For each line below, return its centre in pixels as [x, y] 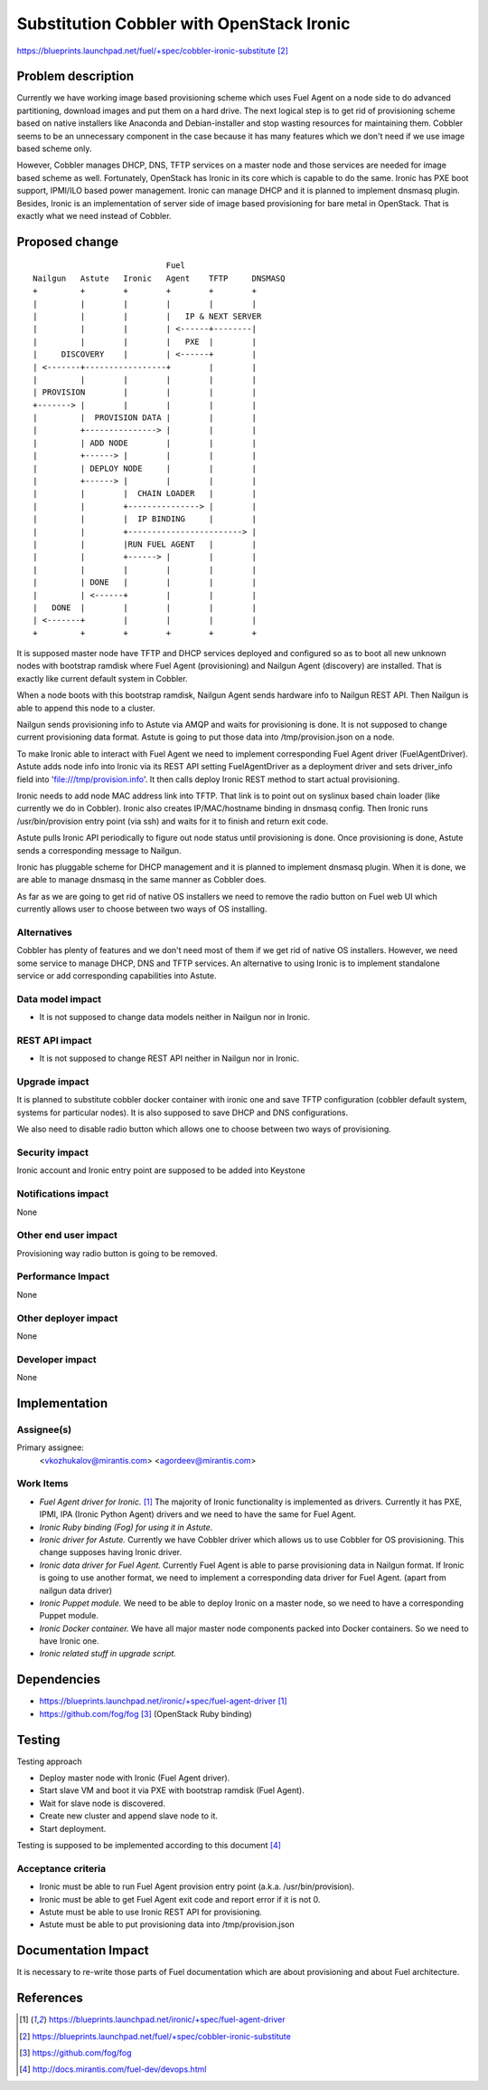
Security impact [53, 1152]
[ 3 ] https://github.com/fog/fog [75, 2052]
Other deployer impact [67, 1318]
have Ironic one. [69, 1641]
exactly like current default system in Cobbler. [102, 678]
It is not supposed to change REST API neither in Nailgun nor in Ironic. [169, 1058]
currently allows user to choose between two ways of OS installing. [142, 909]
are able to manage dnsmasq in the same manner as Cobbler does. [141, 880]
